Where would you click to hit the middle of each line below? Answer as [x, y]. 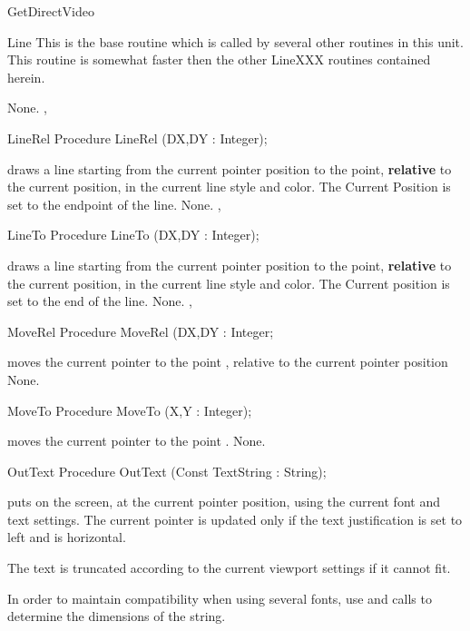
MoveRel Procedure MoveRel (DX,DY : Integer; [141, 331]
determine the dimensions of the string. [117, 616]
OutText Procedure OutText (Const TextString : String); [167, 471]
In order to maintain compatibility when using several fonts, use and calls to [220, 598]
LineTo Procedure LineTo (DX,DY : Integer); [133, 235]
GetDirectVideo [51, 11]
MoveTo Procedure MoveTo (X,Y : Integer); [130, 410]
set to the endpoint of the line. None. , [114, 204]
